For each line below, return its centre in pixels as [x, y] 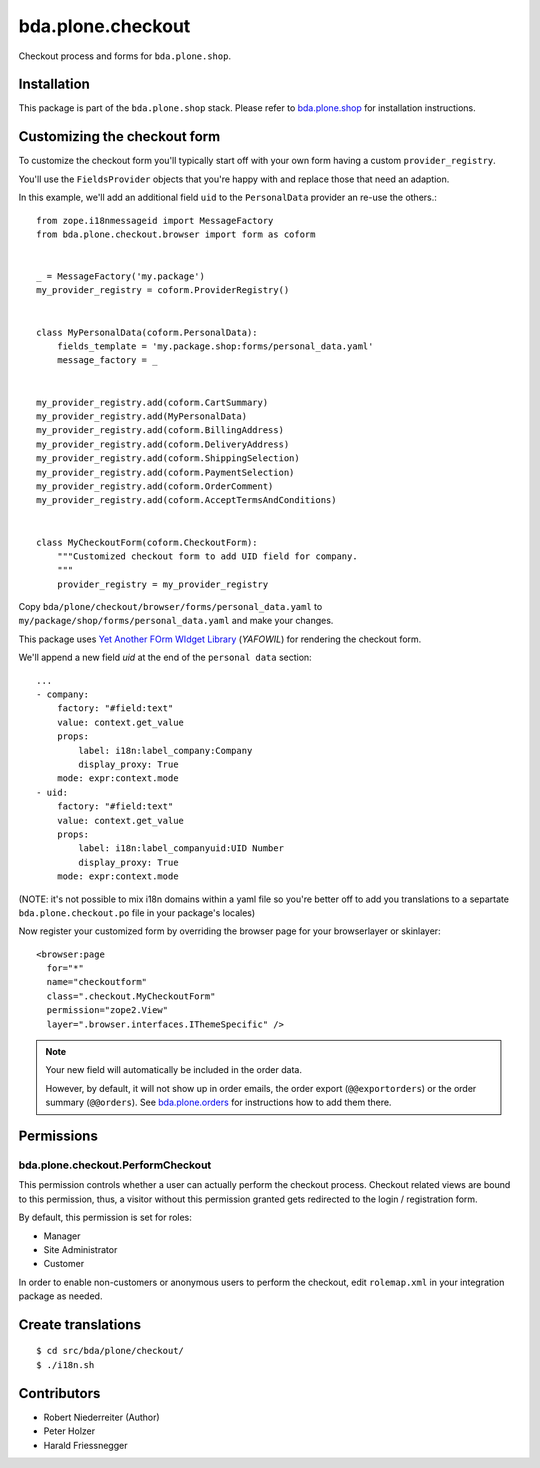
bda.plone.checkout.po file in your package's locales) [137, 912]
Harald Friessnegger [85, 1445]
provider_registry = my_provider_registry [162, 584]
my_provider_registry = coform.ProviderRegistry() [163, 290]
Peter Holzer [69, 1431]
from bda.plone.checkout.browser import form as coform [176, 234]
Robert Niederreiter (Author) [101, 1417]
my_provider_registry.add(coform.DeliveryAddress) [163, 444]
